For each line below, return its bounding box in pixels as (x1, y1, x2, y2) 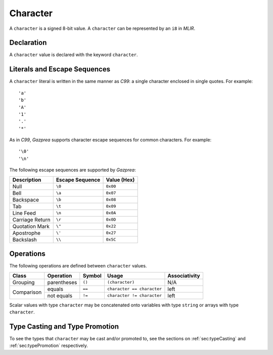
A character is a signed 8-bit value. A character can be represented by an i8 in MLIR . (9, 25, 196, 31)
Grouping (12, 279, 35, 286)
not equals (47, 292, 73, 299)
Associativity (167, 272, 200, 279)
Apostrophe (12, 229, 40, 236)
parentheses (47, 279, 77, 286)
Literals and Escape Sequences (9, 65, 111, 73)
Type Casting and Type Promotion (9, 322, 119, 331)
